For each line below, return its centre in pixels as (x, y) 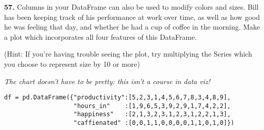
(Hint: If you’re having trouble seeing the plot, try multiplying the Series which (128, 54)
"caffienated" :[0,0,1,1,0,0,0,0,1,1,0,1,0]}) (154, 123)
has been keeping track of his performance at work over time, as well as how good (132, 17)
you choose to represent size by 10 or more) (72, 63)
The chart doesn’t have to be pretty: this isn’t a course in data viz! (107, 81)
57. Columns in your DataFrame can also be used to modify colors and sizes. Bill (131, 7)
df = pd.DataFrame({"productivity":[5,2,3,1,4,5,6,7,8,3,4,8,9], (117, 98)
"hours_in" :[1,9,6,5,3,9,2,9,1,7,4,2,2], (152, 106)
